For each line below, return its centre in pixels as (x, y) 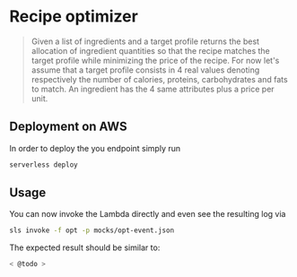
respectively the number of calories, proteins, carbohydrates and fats (160, 79)
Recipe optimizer (74, 17)
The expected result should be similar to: (85, 247)
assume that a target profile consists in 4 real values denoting (145, 70)
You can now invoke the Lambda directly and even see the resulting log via (148, 214)
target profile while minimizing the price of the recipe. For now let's (155, 60)
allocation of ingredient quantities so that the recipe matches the (151, 50)
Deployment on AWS (68, 127)
